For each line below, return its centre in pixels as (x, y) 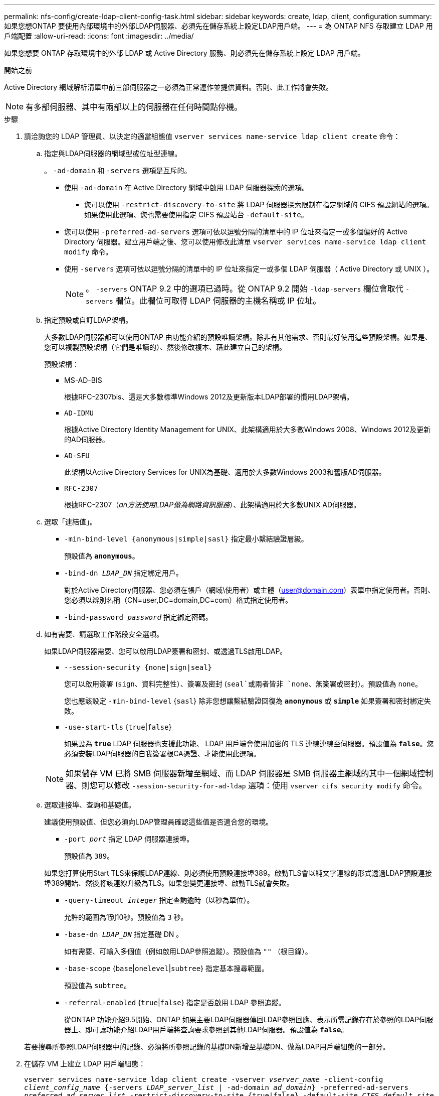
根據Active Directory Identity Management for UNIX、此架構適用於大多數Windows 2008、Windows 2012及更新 (248, 429)
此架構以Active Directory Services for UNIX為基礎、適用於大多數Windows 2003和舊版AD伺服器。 (225, 472)
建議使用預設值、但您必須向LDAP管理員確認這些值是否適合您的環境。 (159, 822)
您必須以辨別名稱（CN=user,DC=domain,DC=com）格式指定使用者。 (178, 600)
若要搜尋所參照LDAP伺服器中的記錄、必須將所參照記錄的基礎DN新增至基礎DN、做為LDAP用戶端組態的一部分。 (207, 1047)
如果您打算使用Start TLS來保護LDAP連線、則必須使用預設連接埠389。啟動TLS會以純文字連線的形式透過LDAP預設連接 (238, 873)
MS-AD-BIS (83, 380)
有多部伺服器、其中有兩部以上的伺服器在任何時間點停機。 (134, 107)
